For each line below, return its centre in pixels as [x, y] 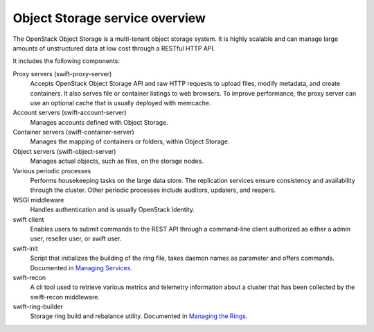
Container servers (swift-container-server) [73, 132]
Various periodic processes [52, 171]
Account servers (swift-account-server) [70, 113]
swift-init [25, 248]
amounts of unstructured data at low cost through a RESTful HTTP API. [114, 48]
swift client [28, 219]
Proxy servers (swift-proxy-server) [62, 73]
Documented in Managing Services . [81, 268]
